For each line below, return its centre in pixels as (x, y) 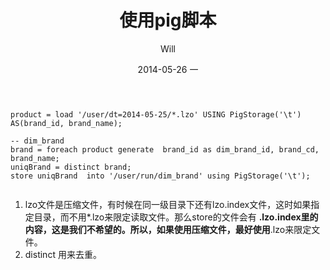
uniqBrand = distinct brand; (71, 167)
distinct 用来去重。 (63, 254)
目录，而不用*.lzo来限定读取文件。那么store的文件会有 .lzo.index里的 (176, 217)
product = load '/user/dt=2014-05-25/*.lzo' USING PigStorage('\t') (156, 114)
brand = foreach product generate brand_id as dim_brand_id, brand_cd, (165, 149)
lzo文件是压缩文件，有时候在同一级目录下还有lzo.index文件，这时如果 (168, 204)
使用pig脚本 (168, 20)
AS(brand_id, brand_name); (66, 123)
